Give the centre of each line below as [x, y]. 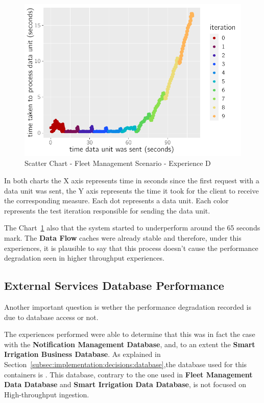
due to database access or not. [51, 317]
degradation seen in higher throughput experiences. [84, 258]
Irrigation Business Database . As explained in [82, 354]
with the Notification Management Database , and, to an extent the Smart [130, 344]
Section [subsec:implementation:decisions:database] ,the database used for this [126, 364]
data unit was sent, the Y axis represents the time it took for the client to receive [131, 190]
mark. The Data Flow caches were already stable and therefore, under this [123, 237]
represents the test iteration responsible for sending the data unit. [107, 210]
